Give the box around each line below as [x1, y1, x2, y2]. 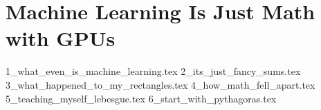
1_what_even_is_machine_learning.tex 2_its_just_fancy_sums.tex [6, 64, 301, 78]
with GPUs [6, 24, 116, 52]
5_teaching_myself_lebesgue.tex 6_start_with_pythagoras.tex [6, 91, 277, 105]
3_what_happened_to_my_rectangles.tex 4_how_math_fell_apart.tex [6, 77, 315, 91]
